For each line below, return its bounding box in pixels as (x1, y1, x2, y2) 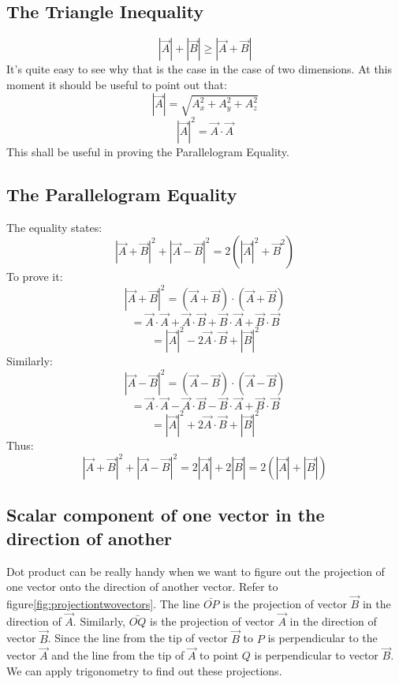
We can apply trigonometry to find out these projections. (6, 663, 282, 679)
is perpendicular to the (267, 630, 378, 646)
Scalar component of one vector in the (6, 503, 325, 527)
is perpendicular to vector (254, 647, 378, 663)
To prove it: (6, 268, 63, 285)
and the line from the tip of (51, 647, 185, 663)
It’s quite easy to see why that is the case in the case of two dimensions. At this (6, 61, 393, 77)
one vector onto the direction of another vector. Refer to (6, 578, 278, 595)
